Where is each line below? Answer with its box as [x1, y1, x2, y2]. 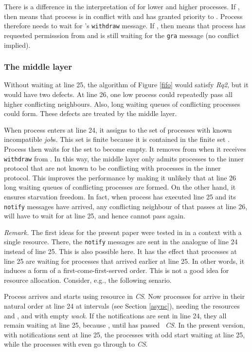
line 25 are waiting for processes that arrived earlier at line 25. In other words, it [4, 255, 245, 266]
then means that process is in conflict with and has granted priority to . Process [4, 11, 243, 21]
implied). [4, 39, 31, 50]
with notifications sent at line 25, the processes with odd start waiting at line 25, [4, 329, 245, 339]
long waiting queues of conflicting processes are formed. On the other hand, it [4, 182, 236, 192]
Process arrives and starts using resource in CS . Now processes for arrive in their [4, 291, 245, 301]
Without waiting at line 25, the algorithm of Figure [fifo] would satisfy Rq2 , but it [4, 79, 249, 90]
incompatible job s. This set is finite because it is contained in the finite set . [4, 134, 230, 144]
